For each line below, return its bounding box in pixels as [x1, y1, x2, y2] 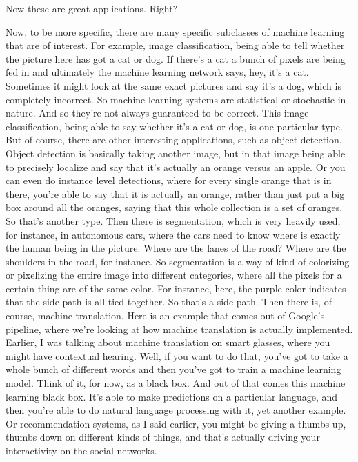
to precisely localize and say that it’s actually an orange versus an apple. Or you [6, 159, 346, 174]
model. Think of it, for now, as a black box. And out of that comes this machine [6, 376, 346, 390]
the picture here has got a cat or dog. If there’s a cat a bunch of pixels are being [6, 51, 346, 66]
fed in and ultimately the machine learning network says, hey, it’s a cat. [6, 65, 309, 79]
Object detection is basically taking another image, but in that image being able [6, 145, 346, 160]
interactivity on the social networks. [6, 443, 157, 457]
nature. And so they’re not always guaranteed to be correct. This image [6, 106, 309, 120]
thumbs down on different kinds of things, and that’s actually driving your [6, 430, 320, 444]
